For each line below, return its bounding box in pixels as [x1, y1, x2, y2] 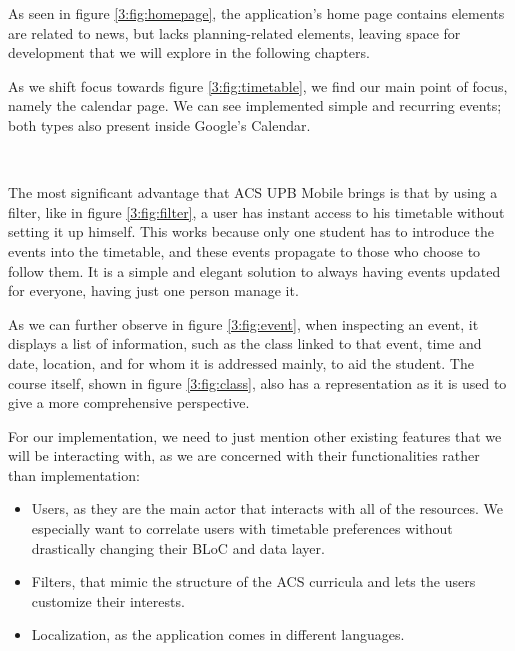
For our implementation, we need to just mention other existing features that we [8, 425, 502, 446]
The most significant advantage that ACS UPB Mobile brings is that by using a [8, 182, 498, 203]
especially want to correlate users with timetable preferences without [31, 518, 453, 539]
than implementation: [8, 464, 140, 485]
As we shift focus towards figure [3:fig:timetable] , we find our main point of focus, [8, 75, 508, 96]
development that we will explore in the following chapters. [8, 42, 370, 63]
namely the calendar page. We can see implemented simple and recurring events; [8, 95, 502, 116]
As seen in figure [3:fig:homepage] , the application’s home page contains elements [8, 3, 505, 23]
